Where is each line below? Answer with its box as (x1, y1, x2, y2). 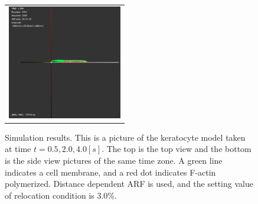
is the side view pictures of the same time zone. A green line (5, 154, 223, 166)
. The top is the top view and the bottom (102, 143, 252, 155)
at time (5, 143, 31, 155)
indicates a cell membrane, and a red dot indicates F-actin (5, 166, 216, 178)
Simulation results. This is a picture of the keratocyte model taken (5, 131, 246, 143)
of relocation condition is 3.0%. (5, 189, 117, 201)
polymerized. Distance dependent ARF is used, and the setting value (5, 177, 253, 190)
